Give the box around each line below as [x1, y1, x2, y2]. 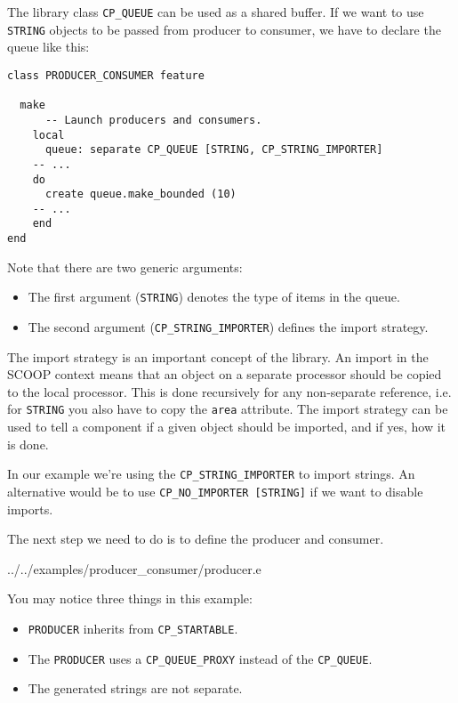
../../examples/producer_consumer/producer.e [7, 559, 261, 578]
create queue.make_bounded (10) [44, 188, 237, 201]
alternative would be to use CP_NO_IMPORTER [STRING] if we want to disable [7, 481, 423, 500]
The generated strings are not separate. [28, 679, 243, 698]
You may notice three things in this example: [7, 589, 253, 608]
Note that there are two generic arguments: [7, 257, 243, 276]
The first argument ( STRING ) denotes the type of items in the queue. [28, 287, 400, 306]
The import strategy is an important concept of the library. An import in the [7, 347, 429, 366]
